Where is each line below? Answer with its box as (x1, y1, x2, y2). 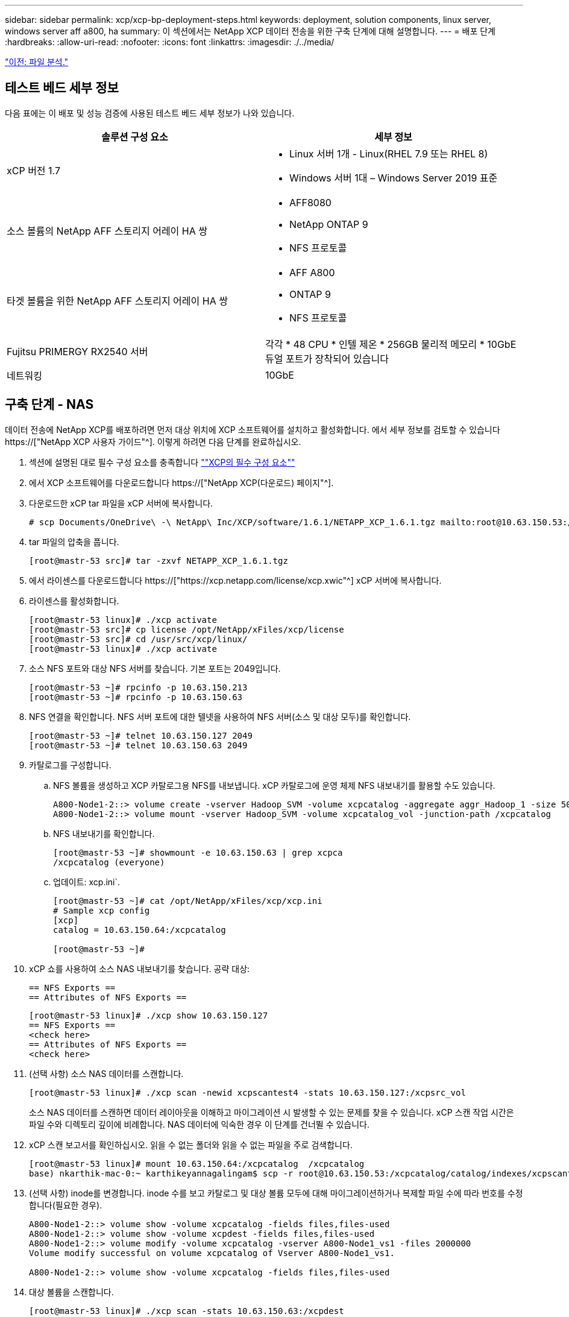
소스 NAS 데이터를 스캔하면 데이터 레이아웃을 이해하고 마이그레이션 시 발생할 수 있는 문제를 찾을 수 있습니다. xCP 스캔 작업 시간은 (29, 1107, 514, 1117)
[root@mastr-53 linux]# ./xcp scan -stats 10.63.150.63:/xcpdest (29, 1306, 344, 1316)
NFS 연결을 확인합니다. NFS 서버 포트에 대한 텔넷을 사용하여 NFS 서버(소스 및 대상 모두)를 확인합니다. (29, 711, 411, 722)
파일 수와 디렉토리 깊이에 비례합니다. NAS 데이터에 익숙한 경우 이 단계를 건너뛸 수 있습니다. (29, 1119, 370, 1129)
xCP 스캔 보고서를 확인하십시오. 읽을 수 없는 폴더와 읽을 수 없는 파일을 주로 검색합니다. (29, 1139, 353, 1150)
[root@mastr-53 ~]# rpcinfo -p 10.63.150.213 (29, 682, 248, 692)
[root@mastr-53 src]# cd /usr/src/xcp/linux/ (29, 634, 248, 644)
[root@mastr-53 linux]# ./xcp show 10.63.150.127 (29, 1010, 268, 1020)
